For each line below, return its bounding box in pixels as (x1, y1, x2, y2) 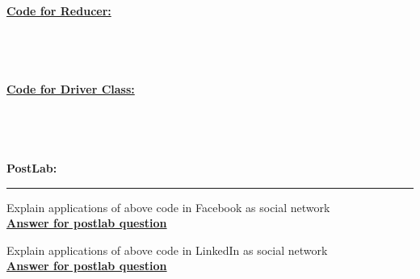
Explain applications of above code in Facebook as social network (6, 198, 330, 215)
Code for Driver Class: (6, 81, 135, 98)
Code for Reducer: (6, 2, 111, 19)
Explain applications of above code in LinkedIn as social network (6, 241, 328, 258)
